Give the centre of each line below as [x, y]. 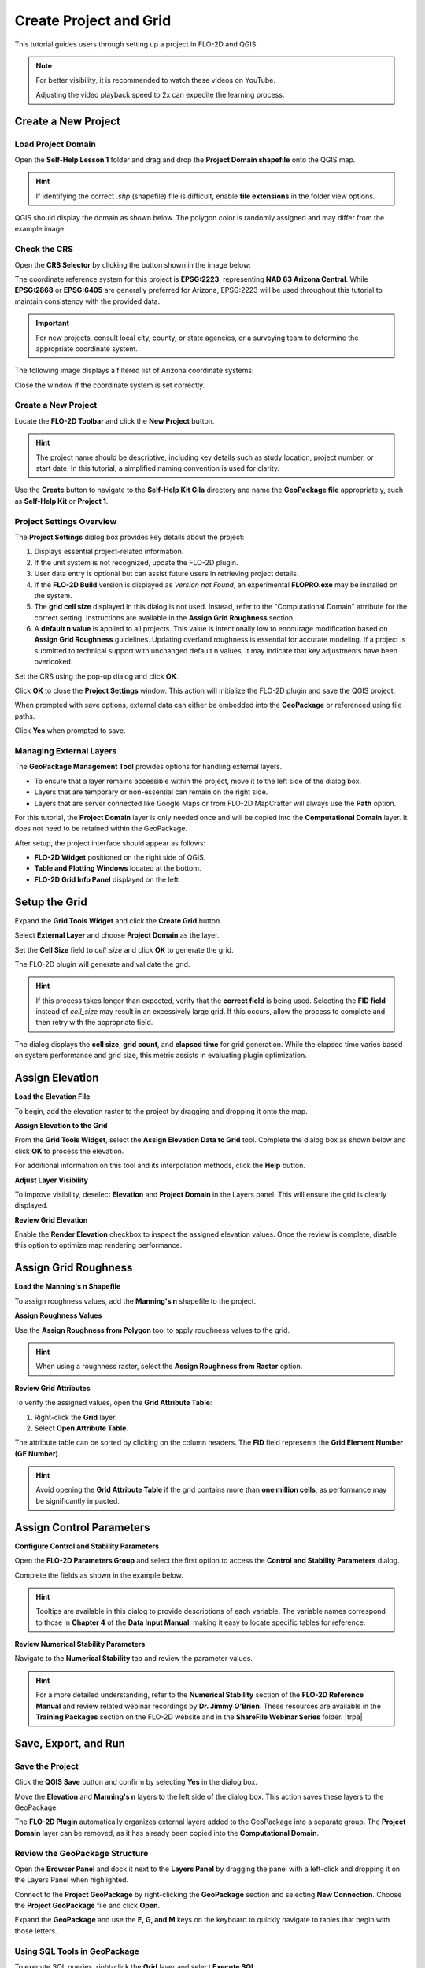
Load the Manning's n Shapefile [68, 1286]
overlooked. [54, 662]
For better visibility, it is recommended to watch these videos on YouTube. [155, 80]
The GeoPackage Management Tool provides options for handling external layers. [148, 767]
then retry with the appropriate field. [94, 1023]
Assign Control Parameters [82, 1527]
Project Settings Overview [66, 521]
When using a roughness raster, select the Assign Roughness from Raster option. [169, 1367]
